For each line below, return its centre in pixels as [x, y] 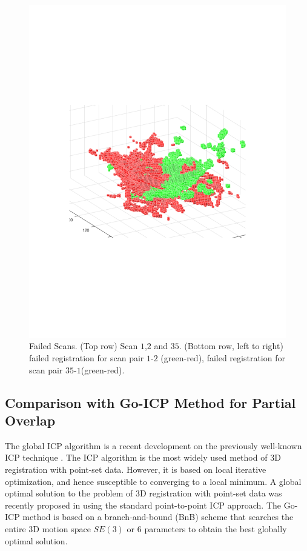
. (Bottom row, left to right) [231, 346]
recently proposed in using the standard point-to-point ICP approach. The [143, 505]
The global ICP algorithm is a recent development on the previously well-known [153, 445]
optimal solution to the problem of [69, 493]
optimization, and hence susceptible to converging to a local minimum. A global [153, 481]
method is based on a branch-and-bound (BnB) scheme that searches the [158, 517]
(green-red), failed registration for [223, 358]
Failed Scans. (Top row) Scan [84, 346]
